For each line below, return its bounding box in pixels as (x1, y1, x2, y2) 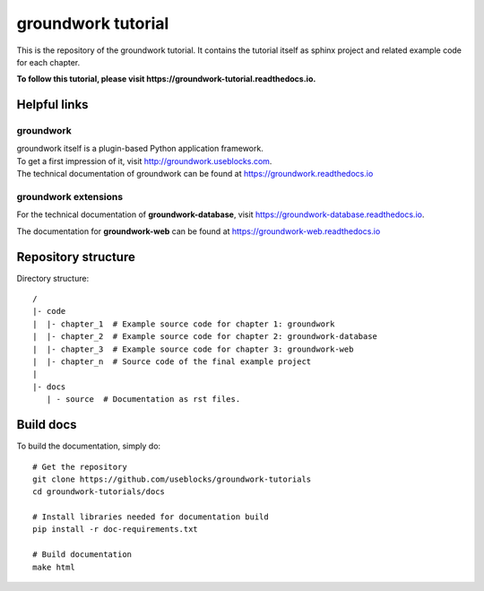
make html (32, 561, 75, 572)
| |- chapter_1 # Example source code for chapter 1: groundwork (32, 318, 335, 329)
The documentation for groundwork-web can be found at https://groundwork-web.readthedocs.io (16, 225, 381, 237)
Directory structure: (16, 273, 90, 283)
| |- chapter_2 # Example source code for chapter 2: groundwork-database (32, 332, 378, 342)
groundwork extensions (16, 191, 124, 204)
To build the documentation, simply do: (16, 440, 161, 452)
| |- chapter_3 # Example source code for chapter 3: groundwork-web (32, 343, 354, 354)
